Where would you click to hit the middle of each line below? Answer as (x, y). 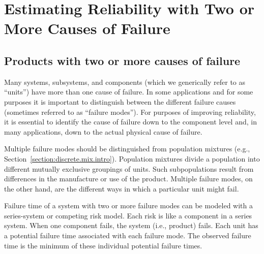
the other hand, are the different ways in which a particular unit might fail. (122, 188)
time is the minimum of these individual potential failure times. (103, 245)
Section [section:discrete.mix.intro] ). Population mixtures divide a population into (132, 158)
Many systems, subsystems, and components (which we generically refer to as (125, 82)
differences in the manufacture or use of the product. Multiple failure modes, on (128, 179)
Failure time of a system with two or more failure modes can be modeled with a (128, 205)
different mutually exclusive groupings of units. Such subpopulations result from (129, 168)
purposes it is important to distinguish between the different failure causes (120, 101)
